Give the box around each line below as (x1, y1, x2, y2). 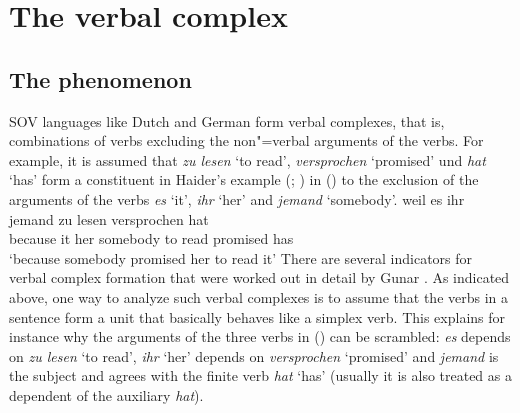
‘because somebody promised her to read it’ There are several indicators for (9, 247, 473, 268)
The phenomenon (9, 63, 192, 94)
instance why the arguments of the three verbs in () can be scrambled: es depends (9, 326, 511, 347)
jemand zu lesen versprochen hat (9, 208, 209, 229)
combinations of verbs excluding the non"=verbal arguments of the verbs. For (9, 130, 484, 151)
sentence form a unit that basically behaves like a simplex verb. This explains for (9, 306, 506, 327)
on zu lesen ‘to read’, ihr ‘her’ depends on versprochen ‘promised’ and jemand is (9, 345, 499, 366)
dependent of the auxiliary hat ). (9, 384, 204, 405)
